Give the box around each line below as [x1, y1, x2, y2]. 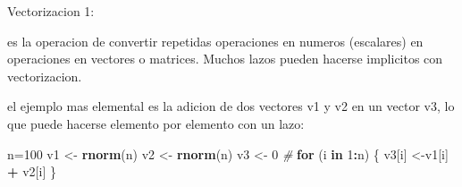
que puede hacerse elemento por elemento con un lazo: [7, 114, 305, 132]
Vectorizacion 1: [7, 2, 95, 20]
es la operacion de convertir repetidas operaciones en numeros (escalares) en [7, 31, 424, 50]
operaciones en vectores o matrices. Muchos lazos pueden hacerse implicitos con [7, 49, 443, 68]
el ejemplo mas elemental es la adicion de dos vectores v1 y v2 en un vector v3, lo [7, 97, 455, 115]
